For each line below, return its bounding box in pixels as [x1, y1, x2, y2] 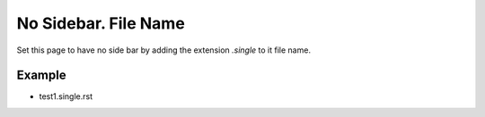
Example [16, 68, 66, 83]
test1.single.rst [39, 91, 93, 102]
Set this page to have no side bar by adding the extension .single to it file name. [16, 45, 312, 55]
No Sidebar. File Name [16, 13, 186, 33]
